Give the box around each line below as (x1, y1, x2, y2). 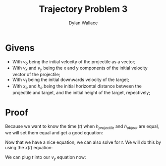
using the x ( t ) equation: (5, 144, 53, 150)
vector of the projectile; (12, 72, 60, 78)
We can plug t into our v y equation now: (5, 154, 86, 161)
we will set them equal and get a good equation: (5, 129, 103, 135)
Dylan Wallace (68, 20, 98, 26)
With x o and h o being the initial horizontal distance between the (12, 83, 142, 90)
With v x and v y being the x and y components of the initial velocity (12, 65, 148, 72)
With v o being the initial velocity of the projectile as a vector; (12, 58, 136, 66)
